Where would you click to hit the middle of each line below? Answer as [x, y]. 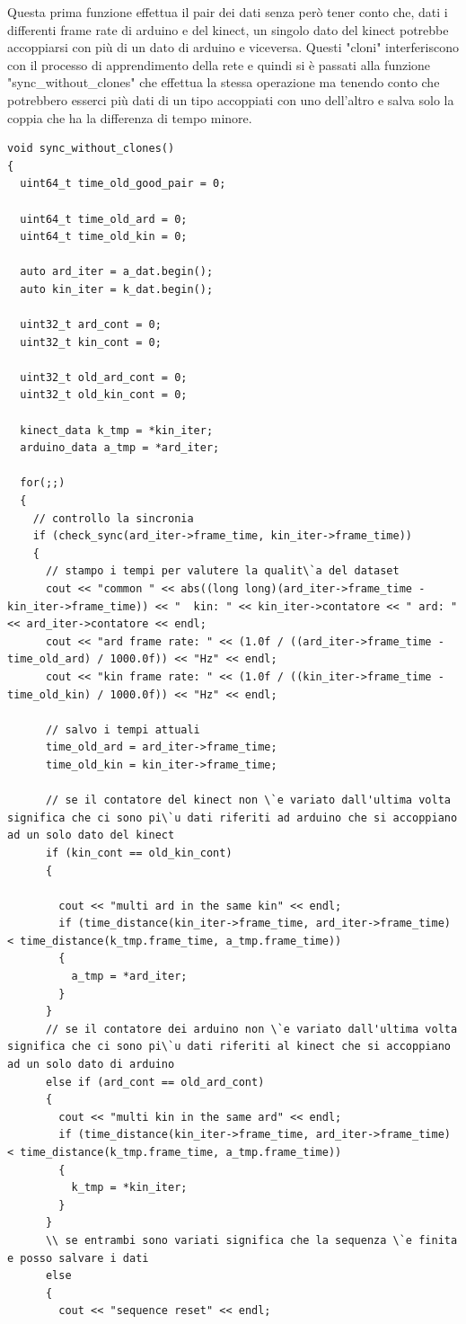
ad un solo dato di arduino [91, 1065]
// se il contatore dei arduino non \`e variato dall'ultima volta [251, 1029]
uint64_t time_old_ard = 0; [104, 219]
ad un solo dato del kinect [91, 835]
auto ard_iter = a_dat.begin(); [117, 272]
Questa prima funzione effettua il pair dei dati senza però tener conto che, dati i [228, 12]
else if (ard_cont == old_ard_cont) [155, 1082]
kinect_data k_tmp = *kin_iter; [117, 430]
